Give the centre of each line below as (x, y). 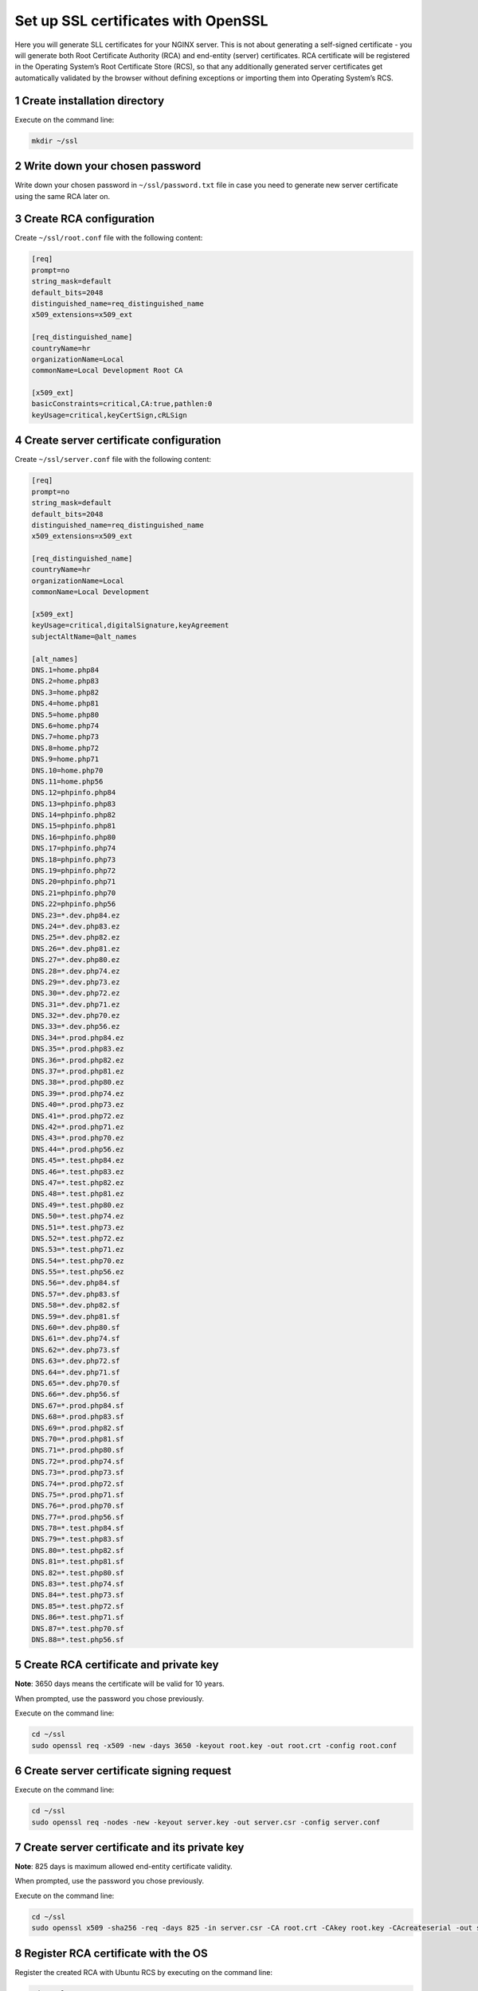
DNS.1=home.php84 (65, 670)
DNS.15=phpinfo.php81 (74, 826)
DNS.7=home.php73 (65, 737)
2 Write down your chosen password (108, 166)
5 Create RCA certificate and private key (117, 1665)
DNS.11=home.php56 (67, 781)
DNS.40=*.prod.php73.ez (78, 1105)
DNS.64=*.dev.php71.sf (76, 1372)
